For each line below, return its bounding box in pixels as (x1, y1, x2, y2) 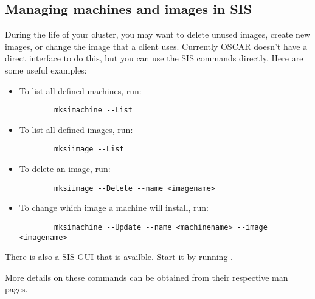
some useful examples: (5, 63, 87, 76)
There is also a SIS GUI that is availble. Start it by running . (5, 250, 233, 263)
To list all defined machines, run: (19, 84, 142, 97)
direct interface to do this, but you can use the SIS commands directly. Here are (5, 52, 303, 64)
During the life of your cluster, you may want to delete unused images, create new (5, 28, 311, 41)
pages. (5, 283, 28, 295)
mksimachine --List (54, 106, 133, 115)
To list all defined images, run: (19, 123, 133, 136)
